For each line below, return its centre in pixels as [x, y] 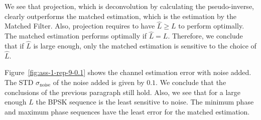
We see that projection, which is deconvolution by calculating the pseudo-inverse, [129, 6]
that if [14, 46]
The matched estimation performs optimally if [76, 36]
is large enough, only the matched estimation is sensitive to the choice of [145, 46]
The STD [19, 82]
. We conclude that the [191, 82]
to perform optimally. [211, 26]
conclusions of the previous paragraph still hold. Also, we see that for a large [123, 92]
